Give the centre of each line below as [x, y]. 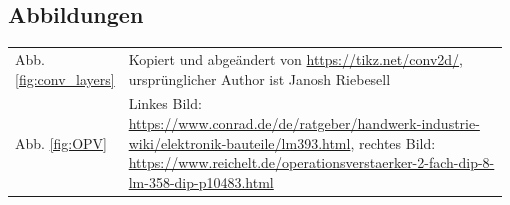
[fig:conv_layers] [65, 78]
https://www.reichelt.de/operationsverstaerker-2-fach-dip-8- [311, 162]
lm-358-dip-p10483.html [201, 181]
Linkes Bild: [165, 103]
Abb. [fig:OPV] [61, 142]
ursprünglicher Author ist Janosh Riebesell [259, 78]
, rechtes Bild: [393, 142]
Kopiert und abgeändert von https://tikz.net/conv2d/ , [295, 58]
